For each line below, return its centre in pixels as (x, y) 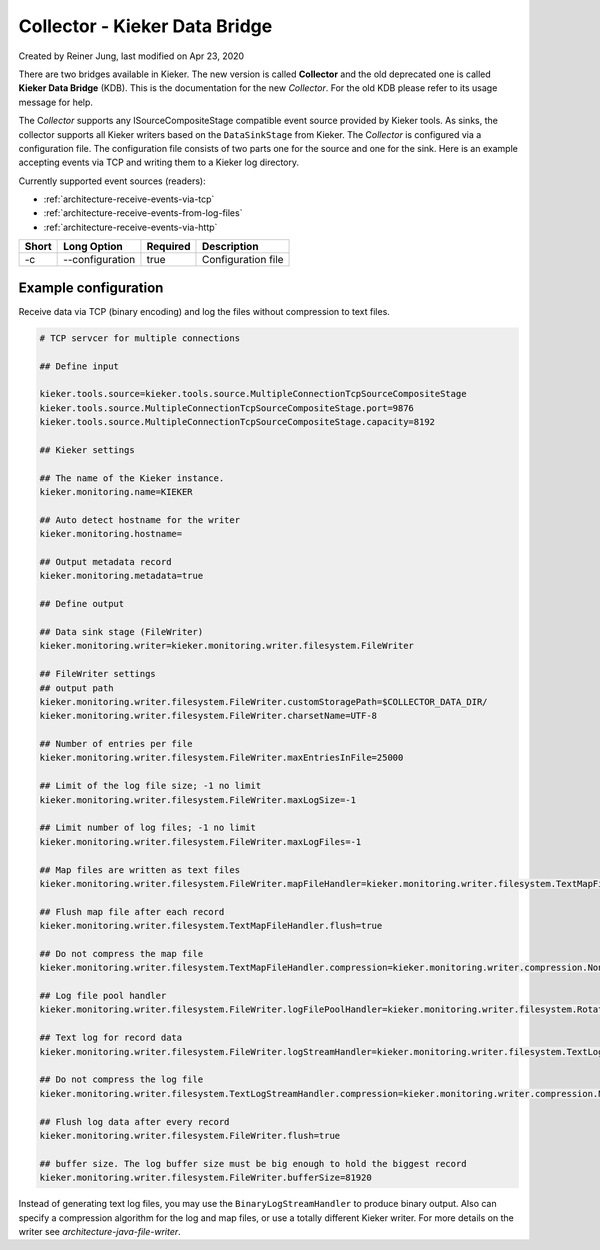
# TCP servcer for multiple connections (139, 338)
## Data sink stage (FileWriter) (121, 631)
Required (168, 247)
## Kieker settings (87, 449)
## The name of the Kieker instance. (132, 478)
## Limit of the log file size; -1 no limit (150, 786)
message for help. (56, 102)
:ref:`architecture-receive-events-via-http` (130, 227)
